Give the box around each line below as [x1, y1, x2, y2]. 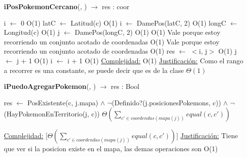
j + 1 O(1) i [16, 55, 52, 65]
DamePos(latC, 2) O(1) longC [136, 17, 226, 28]
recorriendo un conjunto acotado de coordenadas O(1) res [4, 46, 175, 56]
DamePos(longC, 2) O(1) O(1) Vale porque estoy [75, 27, 221, 37]
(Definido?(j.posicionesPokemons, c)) [112, 97, 221, 107]
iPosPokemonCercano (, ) [4, 1, 87, 11]
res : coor [102, 1, 130, 11]
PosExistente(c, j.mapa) [27, 97, 99, 107]
